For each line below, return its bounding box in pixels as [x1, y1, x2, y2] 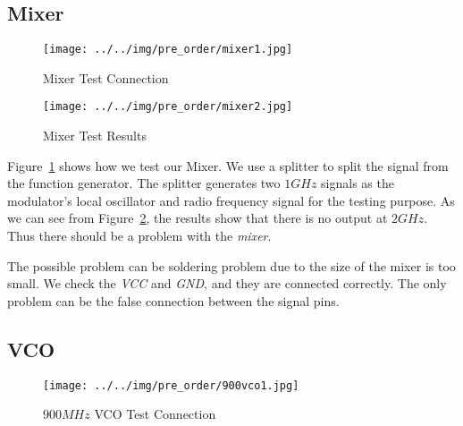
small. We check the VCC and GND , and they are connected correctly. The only [7, 274, 447, 293]
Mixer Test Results [43, 126, 147, 145]
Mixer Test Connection [43, 68, 169, 87]
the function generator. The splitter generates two [7, 174, 281, 192]
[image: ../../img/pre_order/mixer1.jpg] [43, 43, 293, 56]
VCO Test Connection [94, 405, 216, 423]
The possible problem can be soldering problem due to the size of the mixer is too [7, 256, 456, 275]
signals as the [321, 174, 394, 192]
